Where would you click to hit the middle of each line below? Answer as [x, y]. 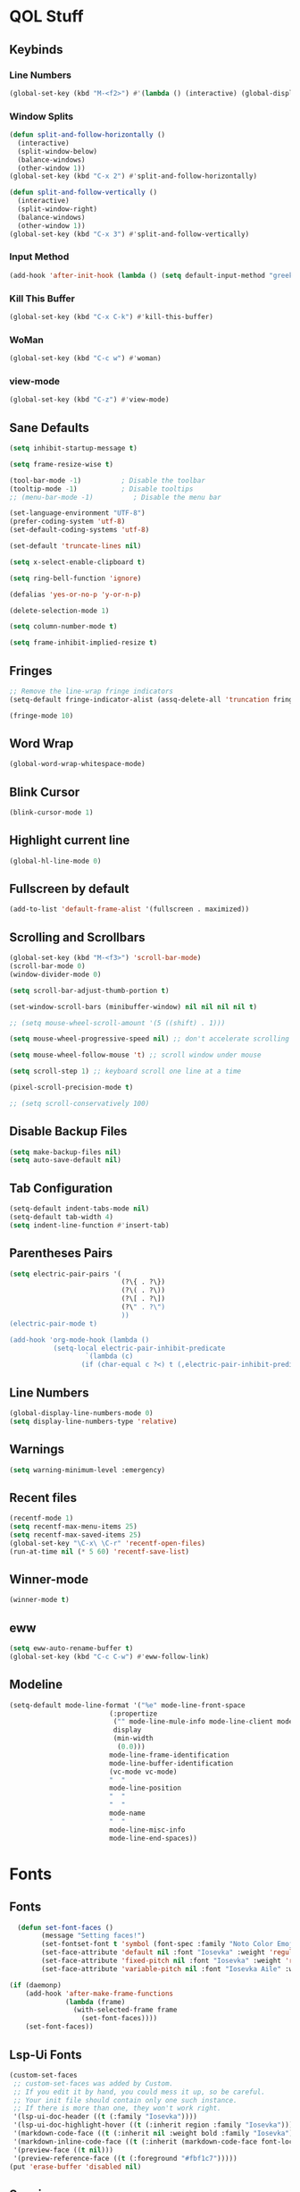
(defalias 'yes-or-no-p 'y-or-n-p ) [75, 594]
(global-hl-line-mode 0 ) [55, 861]
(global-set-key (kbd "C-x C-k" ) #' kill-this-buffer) [112, 317]
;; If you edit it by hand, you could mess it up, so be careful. [139, 2092]
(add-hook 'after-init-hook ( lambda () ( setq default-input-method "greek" [153, 275]
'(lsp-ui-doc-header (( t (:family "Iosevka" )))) [105, 2117]
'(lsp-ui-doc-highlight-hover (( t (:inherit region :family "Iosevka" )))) [155, 2125]
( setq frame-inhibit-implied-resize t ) [83, 643]
